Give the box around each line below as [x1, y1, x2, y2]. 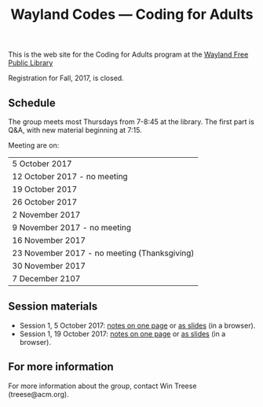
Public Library [8, 58, 53, 68]
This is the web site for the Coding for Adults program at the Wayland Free [8, 49, 249, 60]
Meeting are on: [8, 141, 60, 150]
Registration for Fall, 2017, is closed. [8, 73, 124, 83]
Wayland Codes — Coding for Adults [10, 5, 254, 24]
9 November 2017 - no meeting [12, 222, 132, 233]
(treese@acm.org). [8, 389, 69, 398]
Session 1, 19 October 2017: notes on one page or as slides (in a [19, 328, 226, 339]
